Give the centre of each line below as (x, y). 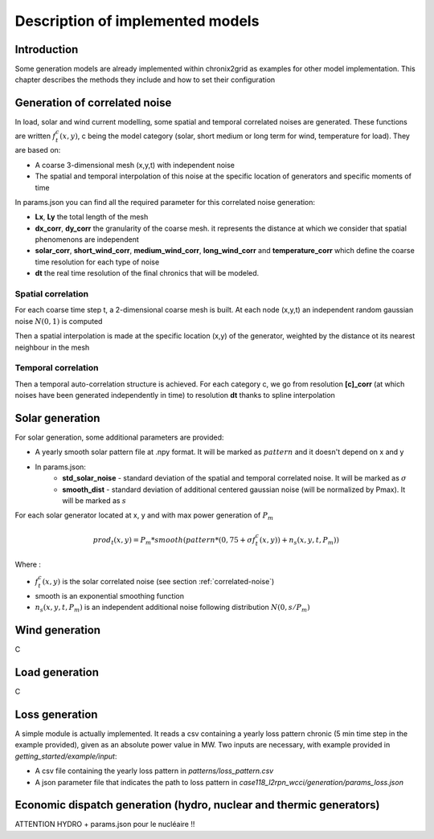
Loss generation (56, 714)
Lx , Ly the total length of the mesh (92, 217)
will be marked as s (94, 500)
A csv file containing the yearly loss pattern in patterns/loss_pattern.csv (154, 771)
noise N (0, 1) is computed (59, 321)
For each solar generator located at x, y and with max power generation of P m (144, 516)
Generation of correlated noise (93, 103)
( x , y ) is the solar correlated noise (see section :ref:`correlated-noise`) (158, 582)
